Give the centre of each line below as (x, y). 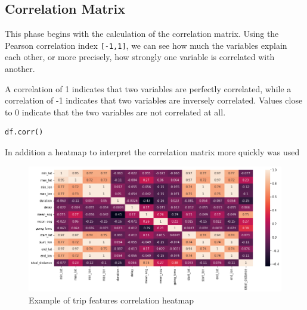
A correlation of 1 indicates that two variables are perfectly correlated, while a (148, 88)
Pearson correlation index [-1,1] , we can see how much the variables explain (146, 45)
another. (20, 69)
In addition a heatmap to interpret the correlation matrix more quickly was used (152, 152)
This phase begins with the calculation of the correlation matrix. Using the (142, 34)
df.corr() (24, 132)
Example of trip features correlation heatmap (111, 300)
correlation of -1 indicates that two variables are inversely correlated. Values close (154, 100)
